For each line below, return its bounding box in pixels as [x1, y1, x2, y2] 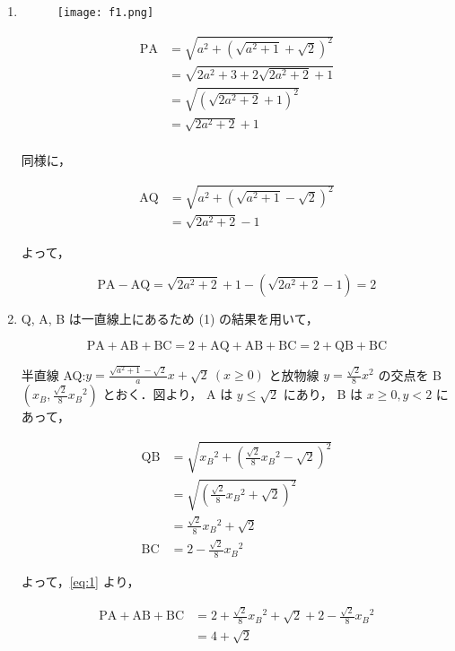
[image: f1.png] [57, 6, 154, 19]
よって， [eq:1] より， [21, 572, 140, 591]
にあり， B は [283, 385, 363, 404]
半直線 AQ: [21, 365, 86, 384]
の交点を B [378, 365, 442, 384]
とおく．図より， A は [102, 385, 233, 404]
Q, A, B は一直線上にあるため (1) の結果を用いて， [21, 309, 319, 328]
